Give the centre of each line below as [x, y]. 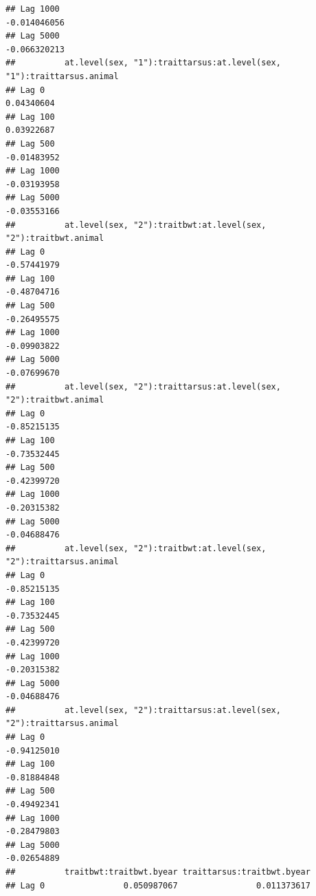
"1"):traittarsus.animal [62, 76]
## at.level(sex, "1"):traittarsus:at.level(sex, [143, 63]
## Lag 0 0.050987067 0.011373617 [158, 885]
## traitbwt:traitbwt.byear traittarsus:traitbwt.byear [158, 872]
